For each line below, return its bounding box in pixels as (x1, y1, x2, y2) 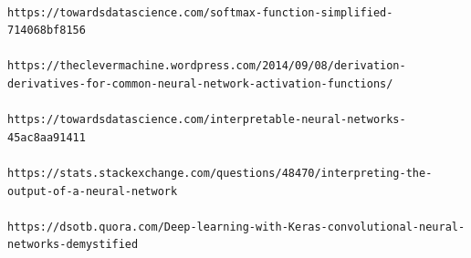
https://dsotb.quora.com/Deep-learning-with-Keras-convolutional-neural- (7, 220, 466, 233)
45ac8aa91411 (7, 130, 86, 144)
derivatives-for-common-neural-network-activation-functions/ (7, 77, 393, 90)
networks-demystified (7, 238, 139, 252)
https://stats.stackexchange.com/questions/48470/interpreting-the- (7, 166, 433, 180)
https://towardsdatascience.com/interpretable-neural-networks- (7, 113, 406, 127)
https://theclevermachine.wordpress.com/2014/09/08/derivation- (7, 59, 406, 73)
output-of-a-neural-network (7, 184, 178, 198)
